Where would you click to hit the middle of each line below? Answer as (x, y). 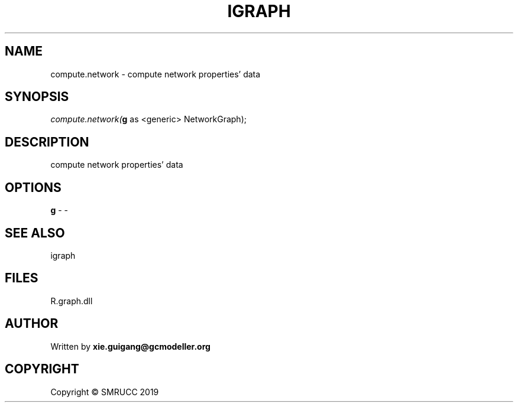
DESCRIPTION (47, 142)
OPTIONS (33, 187)
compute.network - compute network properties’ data (156, 74)
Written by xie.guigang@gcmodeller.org (130, 346)
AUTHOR (32, 324)
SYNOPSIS (37, 97)
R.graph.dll (72, 301)
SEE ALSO (35, 233)
